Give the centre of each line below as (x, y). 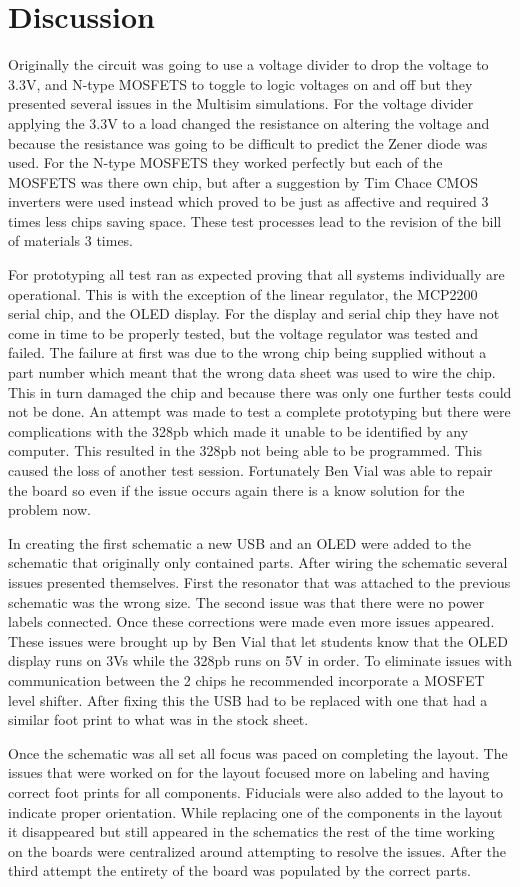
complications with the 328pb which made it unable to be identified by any (238, 430)
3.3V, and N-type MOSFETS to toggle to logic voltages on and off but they (240, 83)
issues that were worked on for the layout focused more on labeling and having (249, 772)
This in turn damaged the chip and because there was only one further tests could (260, 391)
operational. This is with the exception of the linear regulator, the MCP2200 (243, 293)
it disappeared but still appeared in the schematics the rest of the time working (251, 831)
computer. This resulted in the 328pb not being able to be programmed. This (245, 450)
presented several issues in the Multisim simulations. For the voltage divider (241, 103)
